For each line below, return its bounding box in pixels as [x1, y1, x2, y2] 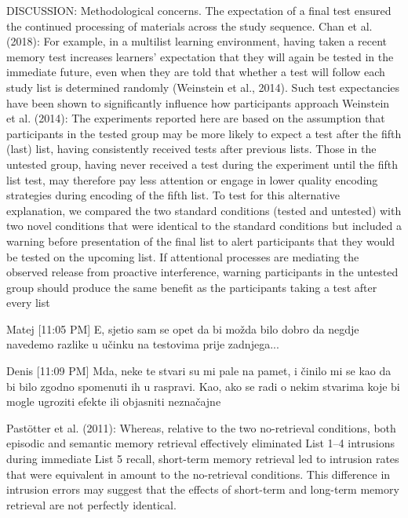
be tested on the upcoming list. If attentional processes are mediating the [6, 248, 359, 264]
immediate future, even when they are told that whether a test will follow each [6, 64, 385, 80]
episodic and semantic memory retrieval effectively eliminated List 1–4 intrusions [6, 435, 395, 451]
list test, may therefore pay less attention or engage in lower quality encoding [6, 171, 378, 188]
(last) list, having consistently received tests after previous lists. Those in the [6, 140, 377, 157]
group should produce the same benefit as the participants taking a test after [6, 279, 377, 295]
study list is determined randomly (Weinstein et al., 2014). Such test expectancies [6, 78, 400, 95]
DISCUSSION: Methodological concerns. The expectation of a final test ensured [6, 2, 392, 18]
